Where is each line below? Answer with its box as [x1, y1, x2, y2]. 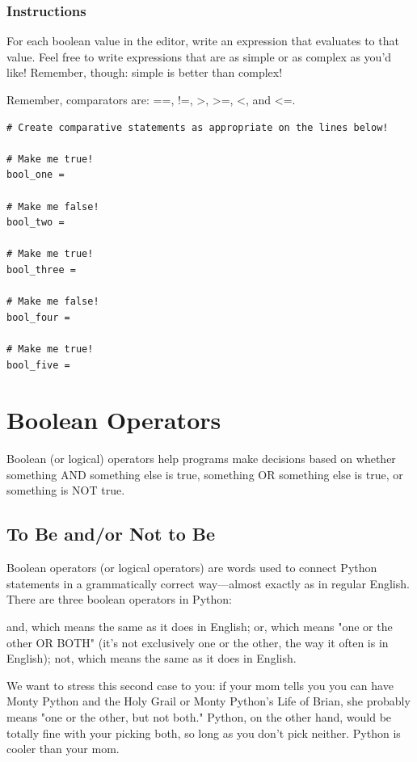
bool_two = [6, 217, 65, 229]
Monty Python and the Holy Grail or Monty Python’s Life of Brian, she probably [6, 693, 411, 709]
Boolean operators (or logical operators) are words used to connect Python [6, 559, 377, 576]
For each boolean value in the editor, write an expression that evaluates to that [6, 32, 399, 49]
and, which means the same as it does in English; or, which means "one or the [6, 617, 393, 634]
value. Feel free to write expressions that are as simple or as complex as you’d [6, 48, 392, 65]
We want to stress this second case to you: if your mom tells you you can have [6, 676, 394, 693]
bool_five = [6, 359, 70, 371]
